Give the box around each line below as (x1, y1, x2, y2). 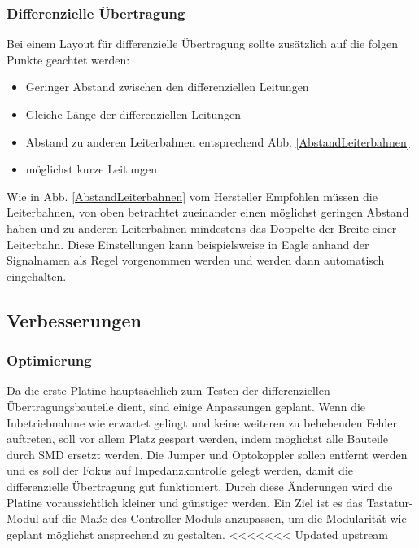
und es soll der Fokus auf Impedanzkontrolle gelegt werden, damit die (7, 462, 353, 479)
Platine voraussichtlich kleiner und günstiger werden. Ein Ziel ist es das (7, 493, 363, 511)
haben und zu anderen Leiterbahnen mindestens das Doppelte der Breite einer (7, 219, 397, 236)
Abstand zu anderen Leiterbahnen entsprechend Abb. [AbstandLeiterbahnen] (25, 133, 410, 150)
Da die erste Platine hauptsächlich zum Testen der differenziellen (7, 382, 330, 399)
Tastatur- (366, 493, 413, 511)
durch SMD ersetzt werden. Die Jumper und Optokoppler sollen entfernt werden (7, 445, 408, 463)
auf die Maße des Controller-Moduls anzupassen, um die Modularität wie (42, 510, 407, 527)
